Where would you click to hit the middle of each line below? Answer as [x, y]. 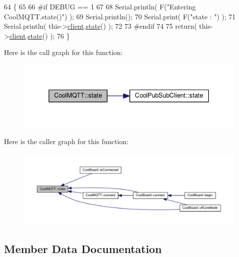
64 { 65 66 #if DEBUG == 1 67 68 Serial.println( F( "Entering [100, 6]
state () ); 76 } [49, 35]
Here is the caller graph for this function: [66, 141]
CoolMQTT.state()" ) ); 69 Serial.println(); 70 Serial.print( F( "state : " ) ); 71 [120, 16]
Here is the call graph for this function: [63, 52]
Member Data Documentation [83, 248]
